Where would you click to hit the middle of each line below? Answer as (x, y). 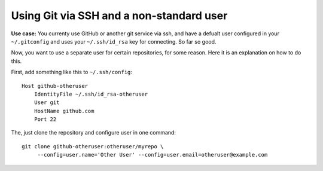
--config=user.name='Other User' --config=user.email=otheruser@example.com (153, 155)
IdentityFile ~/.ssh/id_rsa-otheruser (91, 94)
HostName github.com (64, 111)
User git (47, 103)
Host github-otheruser (55, 86)
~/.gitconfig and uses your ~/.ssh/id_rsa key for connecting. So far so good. (114, 41)
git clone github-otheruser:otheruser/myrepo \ (93, 146)
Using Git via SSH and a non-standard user (119, 16)
